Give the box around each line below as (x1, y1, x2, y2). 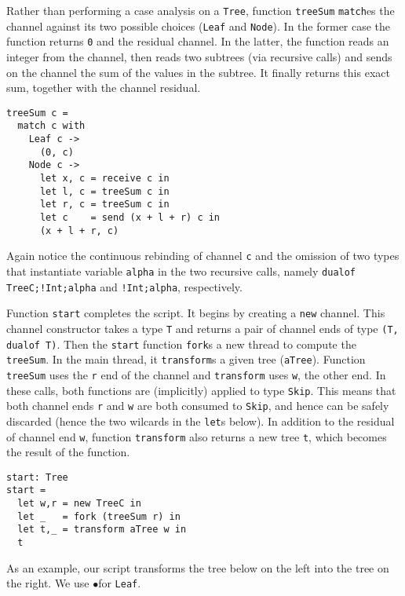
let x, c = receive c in (39, 173, 170, 185)
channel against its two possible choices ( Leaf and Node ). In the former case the (6, 17, 391, 34)
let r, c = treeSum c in (39, 199, 170, 210)
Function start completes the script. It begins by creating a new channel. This (6, 305, 385, 321)
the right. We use (6, 575, 89, 591)
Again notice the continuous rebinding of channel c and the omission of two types (6, 247, 400, 264)
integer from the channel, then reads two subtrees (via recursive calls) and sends (6, 48, 392, 64)
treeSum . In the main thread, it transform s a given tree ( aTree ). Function (6, 351, 366, 367)
